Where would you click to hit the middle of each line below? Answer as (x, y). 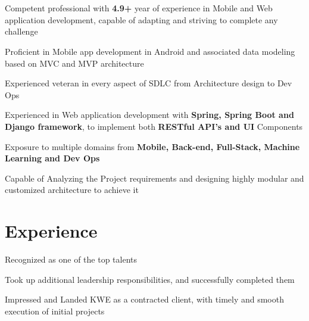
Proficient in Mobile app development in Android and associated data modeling (150, 51)
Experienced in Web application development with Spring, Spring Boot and (149, 115)
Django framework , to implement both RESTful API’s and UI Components (154, 126)
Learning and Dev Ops (52, 158)
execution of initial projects (55, 311)
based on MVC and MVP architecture (74, 63)
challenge (21, 31)
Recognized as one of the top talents (71, 259)
